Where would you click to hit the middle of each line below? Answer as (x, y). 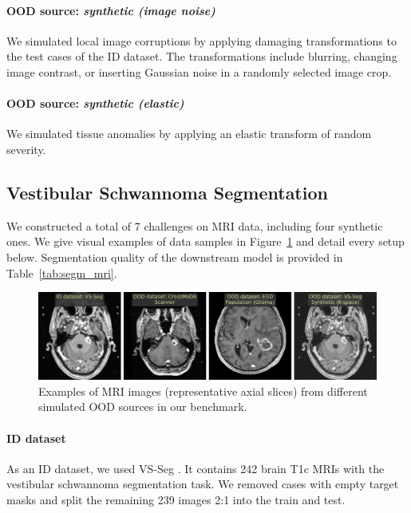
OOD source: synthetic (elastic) (95, 103)
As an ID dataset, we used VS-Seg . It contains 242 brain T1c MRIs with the (196, 468)
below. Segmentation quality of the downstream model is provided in (175, 256)
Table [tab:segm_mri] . (62, 272)
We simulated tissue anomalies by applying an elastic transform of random (189, 134)
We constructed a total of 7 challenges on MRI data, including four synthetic (195, 225)
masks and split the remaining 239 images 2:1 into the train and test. (176, 500)
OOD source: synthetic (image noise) (111, 10)
